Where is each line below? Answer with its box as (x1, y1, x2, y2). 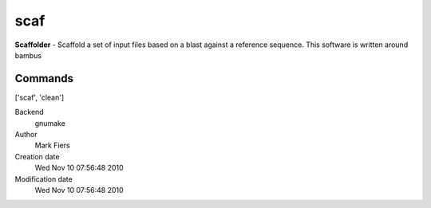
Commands (14, 72, 74, 85)
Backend (14, 108, 44, 117)
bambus (14, 50, 42, 60)
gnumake (34, 118, 65, 128)
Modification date (14, 174, 73, 183)
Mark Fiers (34, 140, 71, 151)
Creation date (14, 151, 60, 161)
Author (14, 130, 38, 139)
